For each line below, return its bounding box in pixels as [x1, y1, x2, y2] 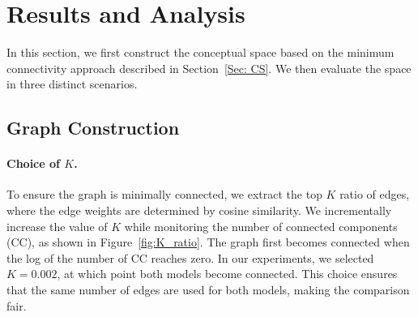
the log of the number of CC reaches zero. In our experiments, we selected [6, 249, 374, 266]
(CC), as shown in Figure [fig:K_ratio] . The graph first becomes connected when [6, 233, 410, 251]
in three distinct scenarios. [6, 75, 138, 92]
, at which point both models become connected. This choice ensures [57, 265, 398, 282]
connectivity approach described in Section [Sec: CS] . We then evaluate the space [6, 59, 412, 76]
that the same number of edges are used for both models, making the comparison [6, 281, 410, 298]
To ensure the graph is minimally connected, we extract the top [6, 186, 322, 203]
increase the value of [6, 217, 108, 234]
